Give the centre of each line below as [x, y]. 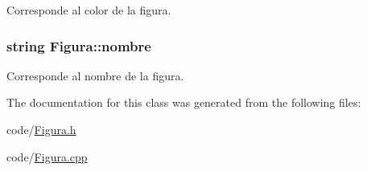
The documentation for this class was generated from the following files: [184, 102]
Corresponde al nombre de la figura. [95, 75]
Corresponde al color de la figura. [89, 10]
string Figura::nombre [79, 45]
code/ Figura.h [41, 129]
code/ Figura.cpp [47, 156]
